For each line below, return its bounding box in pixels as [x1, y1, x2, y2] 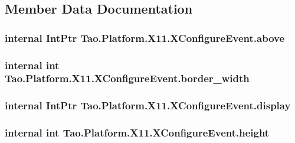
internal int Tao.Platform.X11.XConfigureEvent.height [5, 125, 270, 140]
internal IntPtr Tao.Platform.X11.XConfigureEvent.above [5, 30, 285, 45]
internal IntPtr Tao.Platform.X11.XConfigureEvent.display [5, 98, 291, 113]
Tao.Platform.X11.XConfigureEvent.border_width [5, 71, 250, 86]
